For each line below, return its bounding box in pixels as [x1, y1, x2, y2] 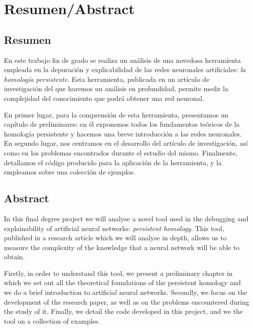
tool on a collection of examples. [4, 315, 100, 326]
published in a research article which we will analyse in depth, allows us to [4, 232, 227, 243]
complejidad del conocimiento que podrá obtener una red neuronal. [4, 93, 204, 103]
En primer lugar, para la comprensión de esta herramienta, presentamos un [4, 109, 229, 119]
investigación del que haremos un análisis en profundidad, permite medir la [4, 83, 229, 94]
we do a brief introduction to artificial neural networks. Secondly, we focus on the [4, 287, 247, 297]
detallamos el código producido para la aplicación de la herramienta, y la [4, 157, 222, 167]
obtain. [4, 252, 25, 262]
